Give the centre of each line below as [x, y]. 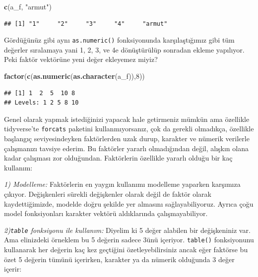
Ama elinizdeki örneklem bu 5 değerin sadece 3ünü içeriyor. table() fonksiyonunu [129, 240]
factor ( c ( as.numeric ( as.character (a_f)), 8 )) [74, 76]
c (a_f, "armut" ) [28, 6]
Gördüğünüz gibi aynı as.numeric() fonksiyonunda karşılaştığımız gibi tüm [119, 40]
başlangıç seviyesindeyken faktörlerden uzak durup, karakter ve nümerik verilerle [127, 138]
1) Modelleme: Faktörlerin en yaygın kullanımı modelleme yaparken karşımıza [122, 184]
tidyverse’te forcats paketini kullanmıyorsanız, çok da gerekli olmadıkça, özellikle [129, 129]
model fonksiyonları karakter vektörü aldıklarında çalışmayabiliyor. [106, 213]
